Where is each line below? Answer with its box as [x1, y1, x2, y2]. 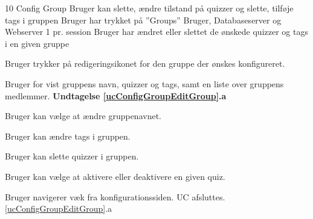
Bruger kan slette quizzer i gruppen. [5, 150, 139, 162]
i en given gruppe [5, 37, 69, 49]
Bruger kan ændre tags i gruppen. [5, 129, 131, 142]
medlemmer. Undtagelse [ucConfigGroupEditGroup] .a [5, 89, 227, 102]
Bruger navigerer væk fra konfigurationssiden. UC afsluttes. [5, 190, 225, 203]
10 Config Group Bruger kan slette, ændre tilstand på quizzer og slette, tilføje [5, 2, 294, 14]
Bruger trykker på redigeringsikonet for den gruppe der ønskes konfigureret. [5, 57, 285, 70]
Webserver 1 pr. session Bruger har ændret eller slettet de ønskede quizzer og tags [5, 25, 308, 38]
